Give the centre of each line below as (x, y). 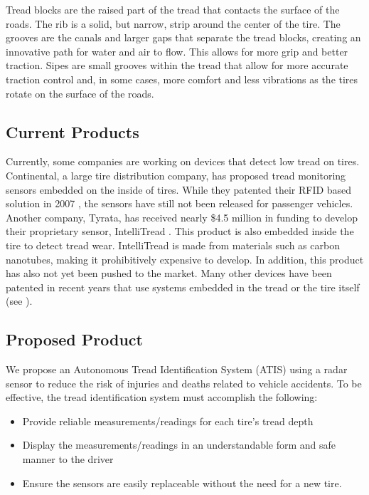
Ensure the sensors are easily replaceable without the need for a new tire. (182, 483)
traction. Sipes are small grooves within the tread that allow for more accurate (177, 65)
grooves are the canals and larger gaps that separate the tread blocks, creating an (183, 37)
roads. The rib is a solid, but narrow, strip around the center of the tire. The (173, 23)
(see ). (19, 301)
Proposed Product (74, 339)
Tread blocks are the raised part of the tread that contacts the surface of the (173, 9)
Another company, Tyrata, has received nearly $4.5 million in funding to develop (182, 217)
